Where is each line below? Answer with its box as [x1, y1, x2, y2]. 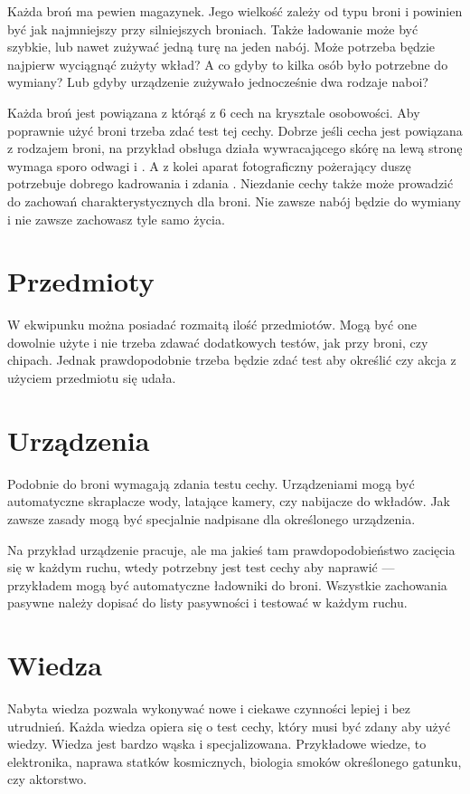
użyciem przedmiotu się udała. [7, 368, 176, 387]
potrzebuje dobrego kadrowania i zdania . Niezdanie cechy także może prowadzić [7, 174, 454, 193]
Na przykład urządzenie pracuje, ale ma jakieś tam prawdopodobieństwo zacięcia [7, 540, 456, 559]
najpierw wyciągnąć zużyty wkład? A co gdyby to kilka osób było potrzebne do [7, 54, 448, 73]
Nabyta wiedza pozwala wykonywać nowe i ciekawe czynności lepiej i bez [7, 699, 411, 718]
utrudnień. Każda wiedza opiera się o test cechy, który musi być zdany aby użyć [7, 716, 451, 735]
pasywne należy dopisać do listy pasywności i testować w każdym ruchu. [7, 593, 408, 612]
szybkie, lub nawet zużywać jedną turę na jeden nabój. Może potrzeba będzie [7, 37, 436, 56]
